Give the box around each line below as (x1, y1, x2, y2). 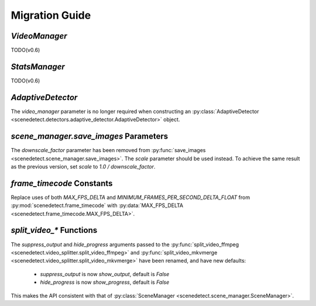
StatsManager (11, 61, 66, 71)
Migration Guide (11, 9, 91, 22)
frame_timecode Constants (11, 178, 113, 188)
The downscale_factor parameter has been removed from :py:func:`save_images (11, 147, 206, 154)
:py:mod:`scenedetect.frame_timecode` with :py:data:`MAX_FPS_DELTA (11, 202, 184, 209)
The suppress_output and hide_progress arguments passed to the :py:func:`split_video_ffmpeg (11, 240, 239, 248)
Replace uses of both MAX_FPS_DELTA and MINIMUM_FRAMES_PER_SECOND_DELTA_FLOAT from (11, 194, 250, 201)
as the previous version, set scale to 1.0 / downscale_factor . (11, 163, 156, 170)
